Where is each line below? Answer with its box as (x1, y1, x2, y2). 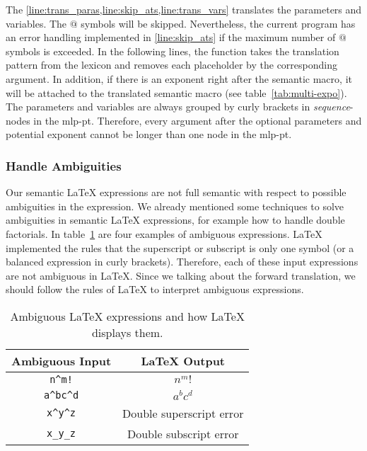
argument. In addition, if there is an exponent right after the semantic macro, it (6, 71, 352, 86)
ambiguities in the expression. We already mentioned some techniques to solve (6, 198, 344, 213)
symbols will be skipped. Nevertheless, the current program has (81, 16, 356, 30)
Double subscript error (127, 425, 239, 442)
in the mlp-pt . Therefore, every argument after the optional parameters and (33, 113, 362, 127)
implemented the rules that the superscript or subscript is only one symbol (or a (6, 240, 354, 255)
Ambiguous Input (11, 352, 112, 369)
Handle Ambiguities (6, 156, 122, 174)
